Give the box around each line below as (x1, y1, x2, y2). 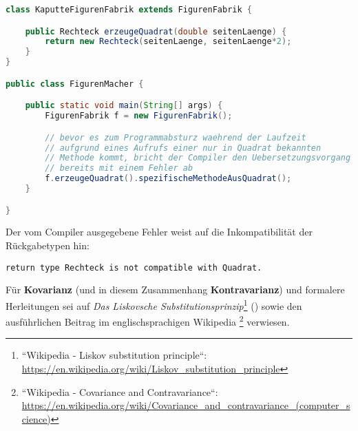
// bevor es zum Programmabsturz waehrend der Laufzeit (45, 132, 306, 143)
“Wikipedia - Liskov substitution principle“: (21, 348, 207, 362)
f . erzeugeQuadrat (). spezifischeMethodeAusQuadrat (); (45, 174, 292, 184)
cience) (21, 411, 51, 425)
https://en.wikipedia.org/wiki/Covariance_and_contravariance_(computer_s (21, 398, 350, 412)
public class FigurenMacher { (6, 78, 144, 89)
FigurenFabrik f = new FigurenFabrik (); (45, 111, 233, 121)
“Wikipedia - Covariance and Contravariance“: (21, 384, 218, 399)
